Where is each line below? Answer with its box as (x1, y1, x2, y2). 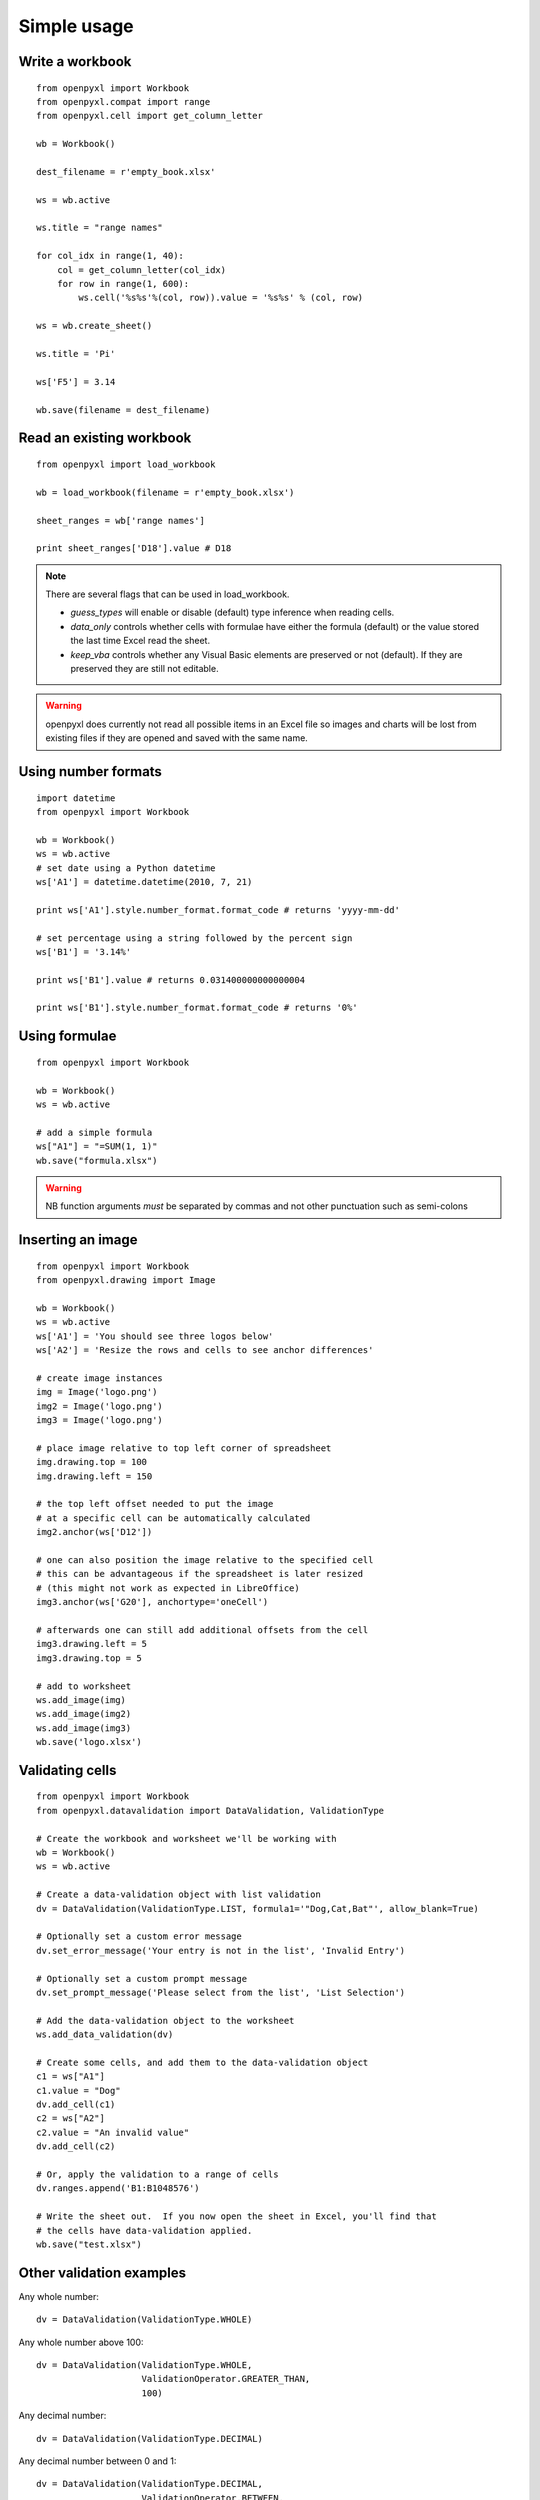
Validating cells (18, 1761, 117, 1779)
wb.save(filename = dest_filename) (36, 404, 211, 415)
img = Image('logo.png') (36, 1386, 158, 1398)
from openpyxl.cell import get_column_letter (36, 110, 264, 122)
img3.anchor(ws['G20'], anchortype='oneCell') (36, 1596, 269, 1608)
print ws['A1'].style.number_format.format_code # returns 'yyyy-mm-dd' (36, 904, 400, 915)
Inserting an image (18, 1231, 138, 1249)
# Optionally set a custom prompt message (36, 1973, 248, 1984)
